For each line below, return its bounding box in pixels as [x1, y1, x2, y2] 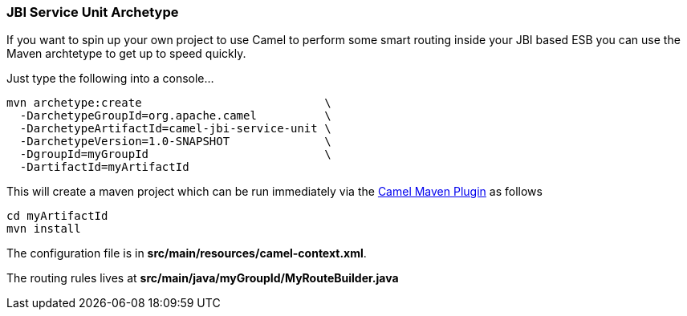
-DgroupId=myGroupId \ [19, 148, 331, 161]
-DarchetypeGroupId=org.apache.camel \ [19, 109, 331, 123]
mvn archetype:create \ [6, 96, 331, 110]
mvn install [6, 222, 81, 236]
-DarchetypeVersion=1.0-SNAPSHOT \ [19, 135, 331, 148]
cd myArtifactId [6, 209, 108, 223]
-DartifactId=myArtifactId [19, 160, 189, 174]
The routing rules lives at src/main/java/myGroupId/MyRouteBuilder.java [6, 271, 399, 286]
